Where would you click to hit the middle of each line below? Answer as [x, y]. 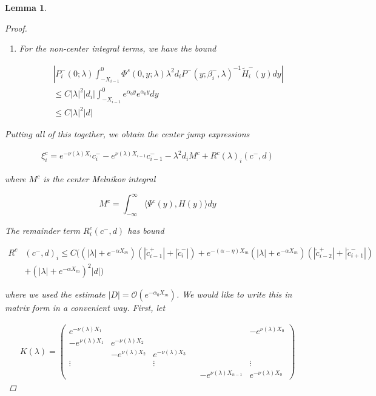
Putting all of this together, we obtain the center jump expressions [127, 134]
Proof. [16, 28]
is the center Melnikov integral [99, 179]
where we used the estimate [55, 294]
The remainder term [42, 230]
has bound [146, 230]
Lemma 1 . [26, 7]
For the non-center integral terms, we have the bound [118, 48]
